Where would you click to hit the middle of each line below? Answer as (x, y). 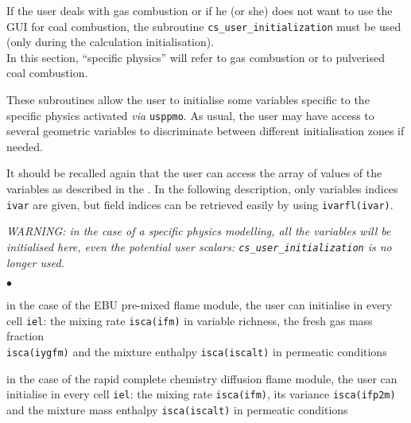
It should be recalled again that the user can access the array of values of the (194, 173)
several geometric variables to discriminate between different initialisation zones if (205, 131)
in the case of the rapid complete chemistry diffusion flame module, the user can (202, 378)
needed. (25, 146)
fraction (25, 336)
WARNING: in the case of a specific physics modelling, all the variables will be (199, 231)
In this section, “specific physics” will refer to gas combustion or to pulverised (196, 57)
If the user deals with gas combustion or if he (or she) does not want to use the (200, 10)
